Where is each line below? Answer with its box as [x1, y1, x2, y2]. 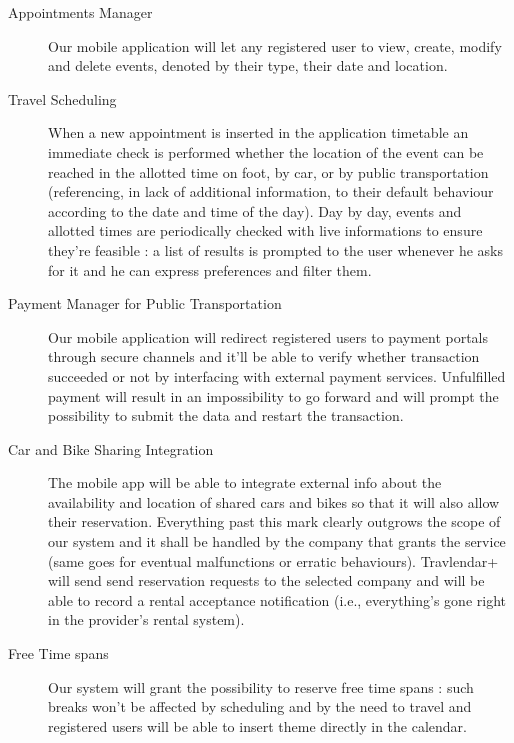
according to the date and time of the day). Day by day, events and [48, 200, 462, 221]
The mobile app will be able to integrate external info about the [48, 472, 442, 493]
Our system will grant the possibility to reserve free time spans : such [48, 676, 474, 697]
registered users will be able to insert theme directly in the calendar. [48, 715, 467, 736]
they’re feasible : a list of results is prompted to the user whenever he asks [48, 239, 503, 260]
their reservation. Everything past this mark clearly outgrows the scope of [48, 511, 501, 532]
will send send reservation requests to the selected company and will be [48, 570, 485, 591]
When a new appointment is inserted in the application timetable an [48, 122, 469, 143]
